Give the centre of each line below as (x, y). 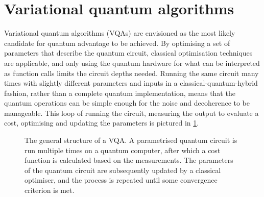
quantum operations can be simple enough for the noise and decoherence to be (127, 103)
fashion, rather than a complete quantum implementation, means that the (120, 93)
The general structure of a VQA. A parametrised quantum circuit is (131, 140)
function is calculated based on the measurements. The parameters (129, 160)
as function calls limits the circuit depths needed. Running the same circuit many (131, 73)
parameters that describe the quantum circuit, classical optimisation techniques (128, 53)
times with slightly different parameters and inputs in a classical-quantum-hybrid (131, 83)
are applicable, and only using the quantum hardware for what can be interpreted (132, 63)
